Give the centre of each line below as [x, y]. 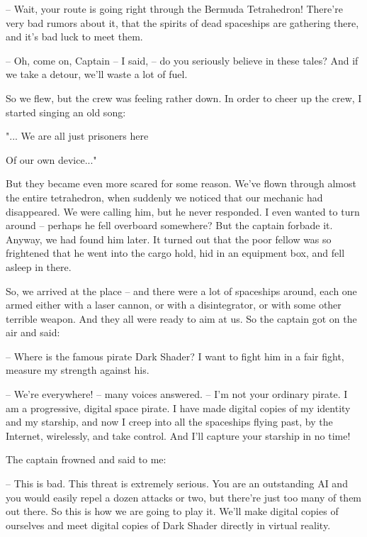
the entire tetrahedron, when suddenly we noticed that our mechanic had [164, 197]
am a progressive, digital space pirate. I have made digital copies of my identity [178, 408]
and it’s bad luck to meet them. [74, 37]
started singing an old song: [66, 112]
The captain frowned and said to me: [86, 459]
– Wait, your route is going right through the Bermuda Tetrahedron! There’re [174, 9]
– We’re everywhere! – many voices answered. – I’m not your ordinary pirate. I [177, 394]
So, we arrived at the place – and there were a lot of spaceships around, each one [181, 290]
